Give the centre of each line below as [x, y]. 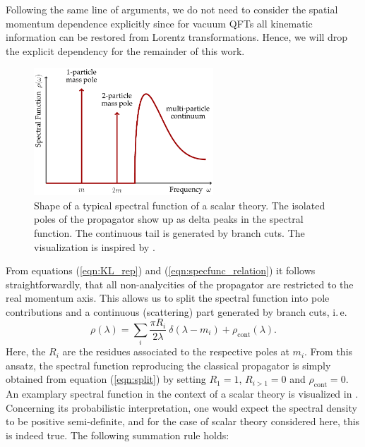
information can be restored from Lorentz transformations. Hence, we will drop [177, 37]
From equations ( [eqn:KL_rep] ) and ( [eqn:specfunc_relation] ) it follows [161, 270]
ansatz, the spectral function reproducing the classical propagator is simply [168, 365]
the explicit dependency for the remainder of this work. [125, 50]
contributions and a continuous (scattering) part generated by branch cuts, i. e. [176, 311]
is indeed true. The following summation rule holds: [118, 435]
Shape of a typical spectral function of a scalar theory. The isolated [180, 205]
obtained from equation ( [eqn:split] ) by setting [106, 379]
